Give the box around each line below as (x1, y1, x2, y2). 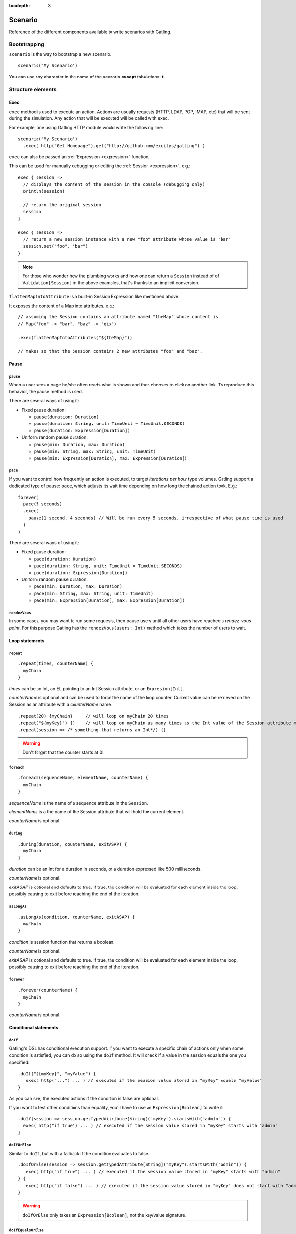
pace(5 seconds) (23, 501, 63, 507)
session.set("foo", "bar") (23, 243, 88, 249)
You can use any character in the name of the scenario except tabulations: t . (9, 74, 165, 79)
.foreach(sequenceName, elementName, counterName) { (18, 775, 148, 781)
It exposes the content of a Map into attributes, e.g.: (9, 303, 115, 308)
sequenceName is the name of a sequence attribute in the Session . (9, 800, 148, 806)
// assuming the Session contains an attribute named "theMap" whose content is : (18, 314, 223, 320)
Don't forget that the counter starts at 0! (22, 749, 104, 755)
